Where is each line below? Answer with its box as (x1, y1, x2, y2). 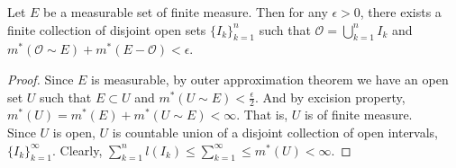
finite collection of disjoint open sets (7, 20, 206, 39)
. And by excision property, (254, 87, 406, 106)
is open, (52, 123, 96, 141)
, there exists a (360, 3, 442, 21)
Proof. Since (7, 69, 74, 88)
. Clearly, (52, 140, 103, 159)
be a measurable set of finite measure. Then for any (43, 3, 328, 21)
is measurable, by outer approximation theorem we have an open (91, 69, 449, 88)
